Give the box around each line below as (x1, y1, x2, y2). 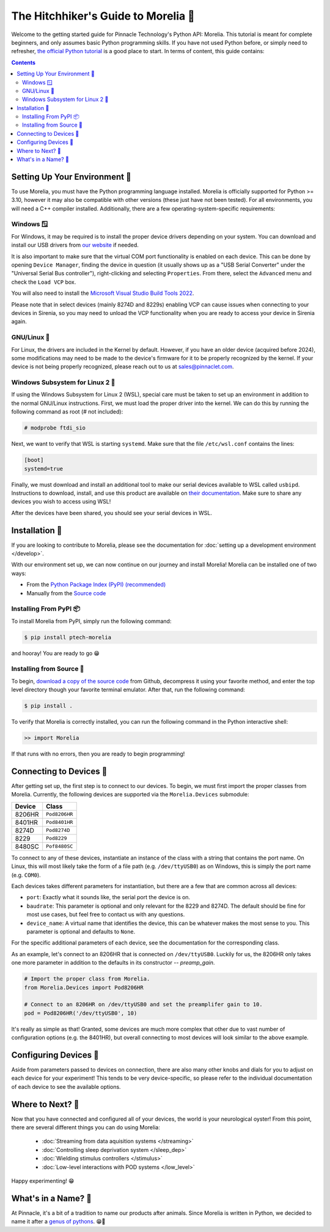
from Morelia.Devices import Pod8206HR (24, 984, 144, 991)
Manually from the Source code (26, 589, 106, 596)
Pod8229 (46, 835, 67, 842)
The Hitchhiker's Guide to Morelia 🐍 (11, 9, 195, 23)
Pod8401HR (46, 819, 73, 826)
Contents (11, 59, 36, 66)
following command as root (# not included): (11, 408, 123, 415)
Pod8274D (46, 827, 70, 834)
